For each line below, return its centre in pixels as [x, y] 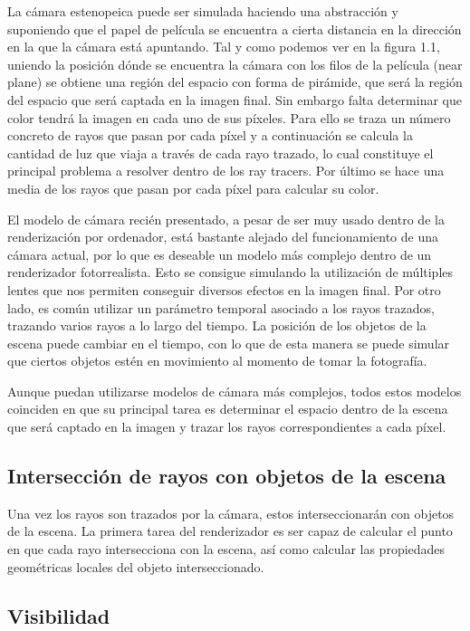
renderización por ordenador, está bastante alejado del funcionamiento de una [223, 237]
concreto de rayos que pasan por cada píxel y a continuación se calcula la [210, 135]
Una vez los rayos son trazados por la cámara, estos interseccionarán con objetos [231, 513]
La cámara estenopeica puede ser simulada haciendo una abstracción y [203, 11]
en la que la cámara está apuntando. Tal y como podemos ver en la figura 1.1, [224, 47]
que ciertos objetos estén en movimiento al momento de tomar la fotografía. [217, 361]
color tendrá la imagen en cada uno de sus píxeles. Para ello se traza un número [229, 117]
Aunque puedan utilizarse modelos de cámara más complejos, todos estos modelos [235, 391]
